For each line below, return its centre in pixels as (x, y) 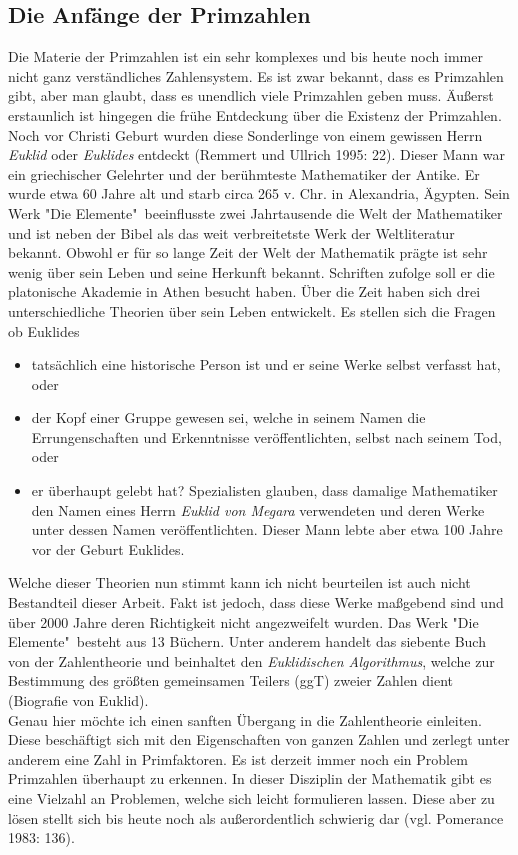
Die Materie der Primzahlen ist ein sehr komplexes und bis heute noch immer (245, 56)
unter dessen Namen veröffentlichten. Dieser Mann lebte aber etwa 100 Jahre (267, 529)
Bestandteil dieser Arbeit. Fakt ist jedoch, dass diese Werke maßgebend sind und (256, 602)
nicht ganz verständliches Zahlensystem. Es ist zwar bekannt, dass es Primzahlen (256, 75)
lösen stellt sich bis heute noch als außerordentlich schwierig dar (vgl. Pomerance (256, 817)
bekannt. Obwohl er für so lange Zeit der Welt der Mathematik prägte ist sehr (248, 252)
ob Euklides (44, 330)
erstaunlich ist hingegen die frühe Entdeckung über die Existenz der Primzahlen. (255, 114)
